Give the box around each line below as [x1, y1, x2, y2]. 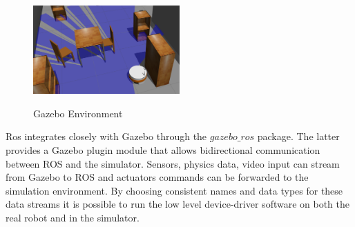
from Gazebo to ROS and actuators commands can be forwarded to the [6, 170, 309, 184]
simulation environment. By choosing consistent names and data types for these [6, 183, 343, 197]
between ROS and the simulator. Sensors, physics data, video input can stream [6, 156, 340, 170]
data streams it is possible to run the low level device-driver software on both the [6, 197, 350, 211]
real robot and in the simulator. [6, 210, 140, 224]
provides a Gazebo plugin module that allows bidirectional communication [6, 142, 320, 157]
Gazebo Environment [33, 106, 123, 120]
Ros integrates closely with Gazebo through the [6, 129, 207, 144]
